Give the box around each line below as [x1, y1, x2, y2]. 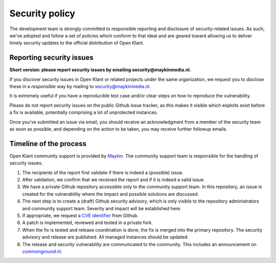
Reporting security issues [9, 53, 94, 62]
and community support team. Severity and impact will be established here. [22, 205, 181, 211]
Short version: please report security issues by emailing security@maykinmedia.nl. [9, 67, 191, 73]
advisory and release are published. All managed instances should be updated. [22, 234, 189, 240]
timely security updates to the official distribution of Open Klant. [9, 40, 144, 46]
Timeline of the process [9, 139, 87, 148]
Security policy [9, 8, 76, 19]
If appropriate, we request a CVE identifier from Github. [22, 213, 139, 218]
